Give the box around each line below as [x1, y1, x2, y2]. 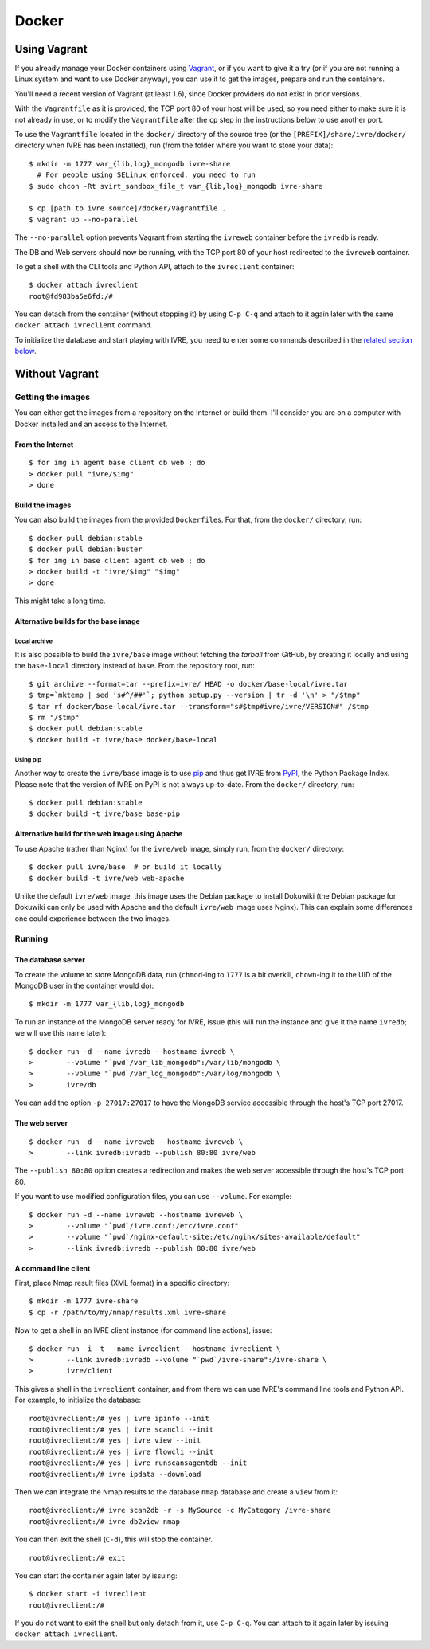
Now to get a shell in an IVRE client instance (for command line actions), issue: [14, 1326, 272, 1335]
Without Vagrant [14, 367, 100, 381]
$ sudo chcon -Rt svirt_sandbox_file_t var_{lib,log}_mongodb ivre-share [29, 182, 323, 190]
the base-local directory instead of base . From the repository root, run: [14, 661, 255, 671]
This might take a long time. [14, 596, 106, 605]
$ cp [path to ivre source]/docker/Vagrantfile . [29, 204, 227, 213]
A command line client [14, 1263, 91, 1273]
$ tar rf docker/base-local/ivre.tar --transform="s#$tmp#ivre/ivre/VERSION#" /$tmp [29, 702, 369, 711]
